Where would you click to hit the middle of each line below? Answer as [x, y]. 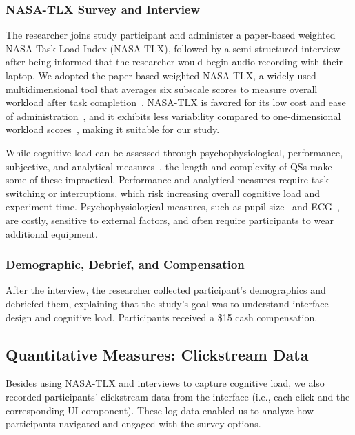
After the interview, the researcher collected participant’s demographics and [166, 290]
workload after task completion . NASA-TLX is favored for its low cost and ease [176, 102]
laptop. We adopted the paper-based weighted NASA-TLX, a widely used [161, 75]
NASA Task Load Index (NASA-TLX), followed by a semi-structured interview [173, 48]
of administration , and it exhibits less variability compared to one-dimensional [173, 115]
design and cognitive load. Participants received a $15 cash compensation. [162, 317]
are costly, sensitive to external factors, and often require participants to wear [170, 220]
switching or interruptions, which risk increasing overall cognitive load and [163, 193]
